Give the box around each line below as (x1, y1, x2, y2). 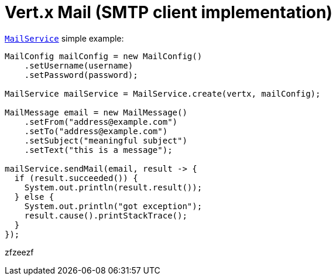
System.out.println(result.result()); (24, 182, 203, 192)
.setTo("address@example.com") (24, 126, 168, 136)
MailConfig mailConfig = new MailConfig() (5, 51, 203, 61)
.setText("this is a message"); (24, 145, 173, 155)
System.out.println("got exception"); (24, 201, 203, 211)
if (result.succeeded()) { (14, 173, 138, 183)
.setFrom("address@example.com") (24, 117, 178, 127)
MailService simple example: (5, 33, 124, 43)
